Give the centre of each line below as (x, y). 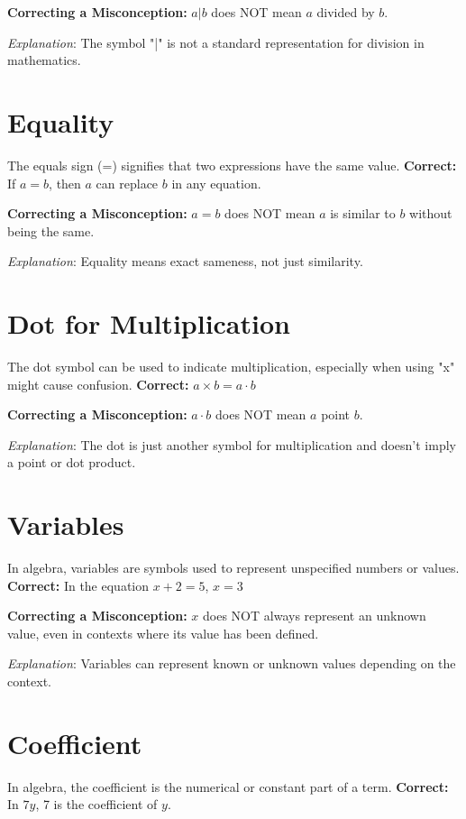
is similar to (363, 213)
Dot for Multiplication (149, 323)
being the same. (51, 230)
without (431, 213)
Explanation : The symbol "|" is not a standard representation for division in (216, 42)
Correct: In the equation (78, 585)
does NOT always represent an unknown (315, 616)
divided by (346, 12)
